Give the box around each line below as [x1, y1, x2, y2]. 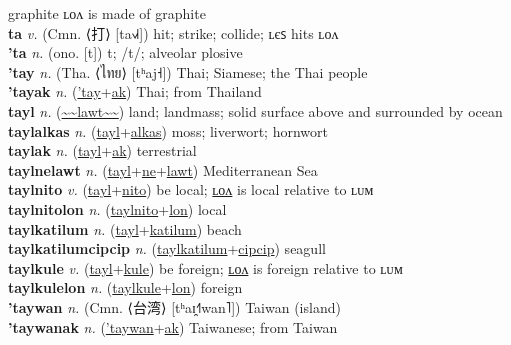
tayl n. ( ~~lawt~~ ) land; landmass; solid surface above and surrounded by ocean [8, 100, 503, 121]
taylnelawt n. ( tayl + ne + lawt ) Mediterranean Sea [8, 159, 318, 180]
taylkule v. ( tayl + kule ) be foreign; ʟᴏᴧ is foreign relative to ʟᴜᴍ [8, 257, 403, 278]
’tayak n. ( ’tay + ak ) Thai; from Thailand [8, 81, 262, 102]
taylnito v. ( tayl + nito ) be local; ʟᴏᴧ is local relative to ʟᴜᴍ [8, 179, 374, 200]
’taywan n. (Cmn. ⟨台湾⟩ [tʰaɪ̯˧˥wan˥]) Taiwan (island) [8, 296, 341, 317]
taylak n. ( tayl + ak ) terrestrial [8, 140, 197, 161]
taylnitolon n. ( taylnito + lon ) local [8, 198, 227, 219]
